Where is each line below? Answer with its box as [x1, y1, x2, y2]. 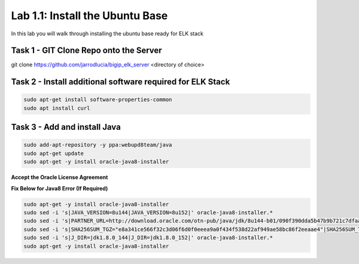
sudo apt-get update [23, 150, 84, 157]
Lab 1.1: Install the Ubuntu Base [11, 9, 168, 22]
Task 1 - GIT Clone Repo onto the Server [11, 45, 162, 56]
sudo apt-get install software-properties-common [23, 96, 172, 103]
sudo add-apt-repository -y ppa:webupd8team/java [23, 141, 172, 148]
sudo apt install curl [23, 105, 90, 111]
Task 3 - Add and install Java [11, 122, 121, 132]
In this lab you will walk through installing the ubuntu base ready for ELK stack [11, 30, 203, 37]
